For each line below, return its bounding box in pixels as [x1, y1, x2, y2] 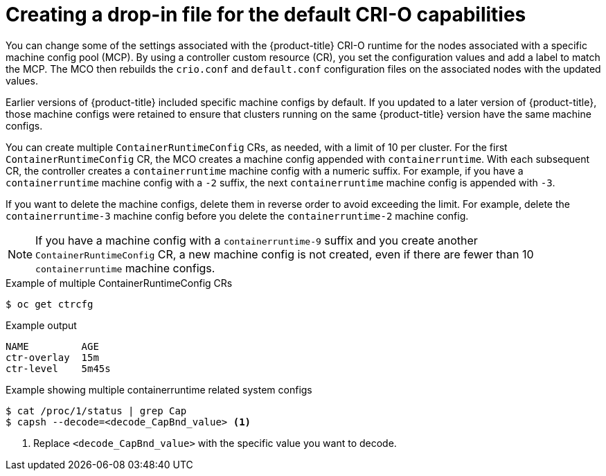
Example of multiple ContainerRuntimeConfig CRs [6, 276, 233, 289]
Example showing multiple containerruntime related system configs [6, 383, 312, 396]
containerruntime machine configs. [35, 261, 215, 275]
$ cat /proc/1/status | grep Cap [6, 405, 187, 416]
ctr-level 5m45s [6, 362, 111, 374]
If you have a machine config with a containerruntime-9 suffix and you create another [35, 233, 478, 247]
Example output [6, 319, 77, 331]
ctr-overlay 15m [6, 351, 99, 363]
